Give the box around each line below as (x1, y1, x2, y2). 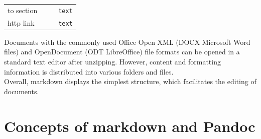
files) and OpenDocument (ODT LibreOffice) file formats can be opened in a (4, 46, 240, 57)
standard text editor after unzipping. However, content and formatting (4, 56, 221, 66)
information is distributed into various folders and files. (4, 66, 174, 77)
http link (8, 17, 35, 28)
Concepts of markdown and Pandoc (4, 115, 255, 136)
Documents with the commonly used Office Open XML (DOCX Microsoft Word (4, 36, 250, 47)
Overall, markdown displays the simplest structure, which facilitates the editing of (4, 76, 256, 87)
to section (8, 5, 38, 15)
